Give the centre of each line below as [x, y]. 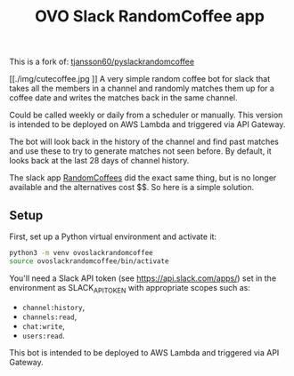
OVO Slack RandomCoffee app [150, 16]
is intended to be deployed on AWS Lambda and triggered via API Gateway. [147, 124]
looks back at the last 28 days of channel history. [99, 161]
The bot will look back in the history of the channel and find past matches [144, 142]
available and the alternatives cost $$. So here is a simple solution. [132, 188]
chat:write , [43, 325]
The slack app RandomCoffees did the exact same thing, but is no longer [143, 178]
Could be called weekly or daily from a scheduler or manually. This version [146, 115]
